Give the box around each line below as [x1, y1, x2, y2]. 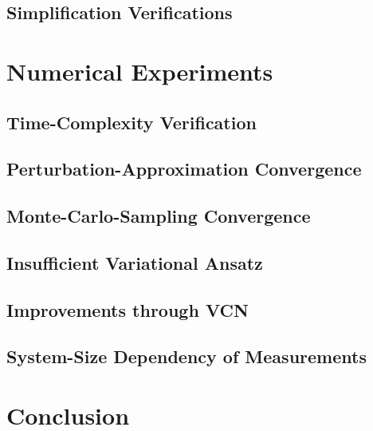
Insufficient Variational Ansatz [6, 250, 263, 275]
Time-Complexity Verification [6, 109, 257, 134]
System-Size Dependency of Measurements [6, 344, 367, 369]
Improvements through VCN [6, 297, 249, 322]
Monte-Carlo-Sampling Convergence [6, 204, 311, 228]
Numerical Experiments [6, 54, 273, 87]
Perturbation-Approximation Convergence [6, 156, 362, 181]
